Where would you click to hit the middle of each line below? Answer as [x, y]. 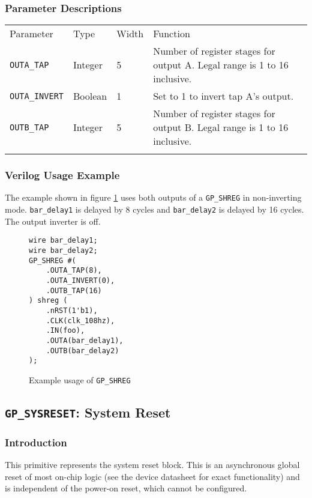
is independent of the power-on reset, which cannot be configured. [126, 488]
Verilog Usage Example [62, 175]
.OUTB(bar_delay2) [82, 351]
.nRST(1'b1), [72, 310]
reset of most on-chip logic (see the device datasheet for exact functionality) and [152, 476]
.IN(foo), [65, 331]
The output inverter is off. [53, 221]
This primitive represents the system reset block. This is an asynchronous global [152, 465]
